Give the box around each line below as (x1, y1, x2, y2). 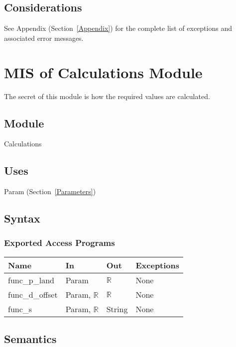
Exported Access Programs (4, 236, 115, 249)
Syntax (4, 211, 40, 226)
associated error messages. (4, 32, 84, 43)
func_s (8, 303, 32, 315)
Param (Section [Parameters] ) (4, 186, 96, 197)
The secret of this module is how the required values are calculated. (4, 91, 210, 101)
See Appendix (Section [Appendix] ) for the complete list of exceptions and (4, 23, 232, 33)
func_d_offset (8, 288, 58, 300)
